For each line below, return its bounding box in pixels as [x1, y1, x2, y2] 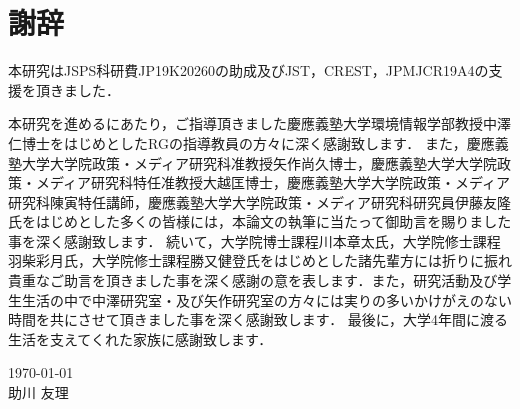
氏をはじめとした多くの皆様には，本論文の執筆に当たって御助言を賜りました [8, 211, 512, 232]
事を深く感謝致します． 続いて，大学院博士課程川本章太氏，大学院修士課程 [8, 230, 501, 251]
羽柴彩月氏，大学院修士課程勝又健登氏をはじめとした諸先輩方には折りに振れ [8, 250, 512, 271]
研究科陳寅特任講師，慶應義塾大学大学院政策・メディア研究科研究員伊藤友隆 [8, 191, 512, 212]
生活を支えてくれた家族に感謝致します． [8, 328, 273, 349]
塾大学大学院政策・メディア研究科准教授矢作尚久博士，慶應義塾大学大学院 [8, 152, 498, 173]
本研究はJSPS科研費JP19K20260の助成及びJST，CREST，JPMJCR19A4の [8, 60, 489, 81]
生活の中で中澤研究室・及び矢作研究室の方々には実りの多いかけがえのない [21, 289, 512, 310]
